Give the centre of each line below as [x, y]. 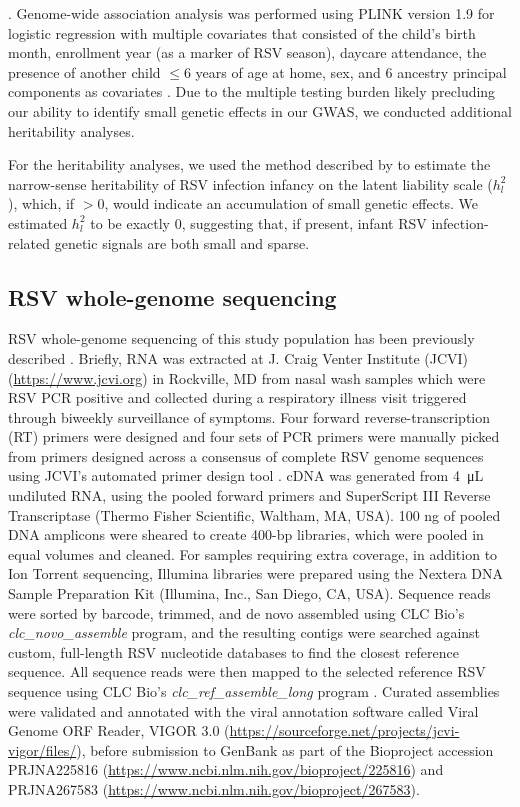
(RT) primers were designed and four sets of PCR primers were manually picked [254, 436]
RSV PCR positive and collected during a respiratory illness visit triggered [237, 397]
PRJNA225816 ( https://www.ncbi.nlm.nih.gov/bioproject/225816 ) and [226, 769]
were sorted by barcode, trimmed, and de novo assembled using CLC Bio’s [236, 612]
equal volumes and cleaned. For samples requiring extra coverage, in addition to [253, 553]
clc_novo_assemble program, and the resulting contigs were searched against [244, 632]
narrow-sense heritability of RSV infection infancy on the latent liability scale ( [250, 183]
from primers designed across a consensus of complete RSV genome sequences [246, 455]
